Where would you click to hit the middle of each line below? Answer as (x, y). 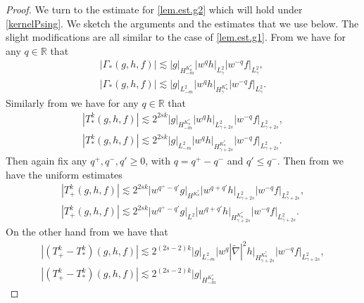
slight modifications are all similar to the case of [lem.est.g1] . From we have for (176, 37)
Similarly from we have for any (72, 103)
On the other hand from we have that (87, 232)
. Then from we (310, 160)
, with (158, 160)
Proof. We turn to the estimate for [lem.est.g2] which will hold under (154, 9)
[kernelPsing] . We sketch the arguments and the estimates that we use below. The (182, 23)
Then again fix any (46, 160)
